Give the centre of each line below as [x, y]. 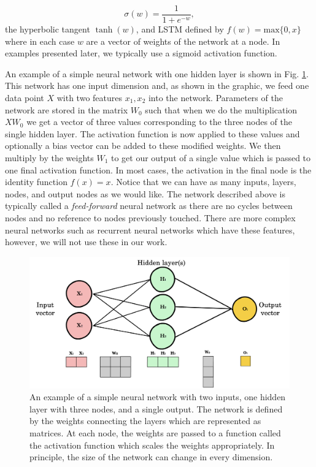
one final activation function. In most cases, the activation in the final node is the [158, 169]
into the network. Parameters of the [215, 98]
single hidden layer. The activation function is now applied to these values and [152, 133]
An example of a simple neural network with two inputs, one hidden [158, 397]
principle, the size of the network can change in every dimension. [151, 457]
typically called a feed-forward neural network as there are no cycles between [149, 206]
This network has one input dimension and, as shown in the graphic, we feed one [157, 85]
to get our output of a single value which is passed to [211, 158]
